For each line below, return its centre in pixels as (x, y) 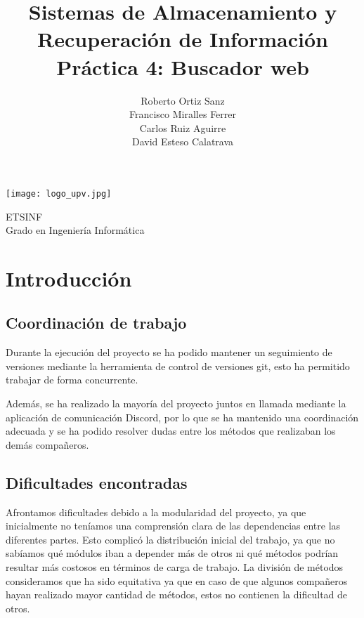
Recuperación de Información (183, 39)
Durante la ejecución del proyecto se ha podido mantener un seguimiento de (169, 352)
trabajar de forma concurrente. (72, 380)
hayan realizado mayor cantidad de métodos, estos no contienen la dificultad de (177, 594)
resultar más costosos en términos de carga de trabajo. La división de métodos (175, 567)
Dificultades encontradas (97, 482)
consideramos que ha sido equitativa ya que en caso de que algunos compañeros (177, 580)
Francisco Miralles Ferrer (183, 114)
